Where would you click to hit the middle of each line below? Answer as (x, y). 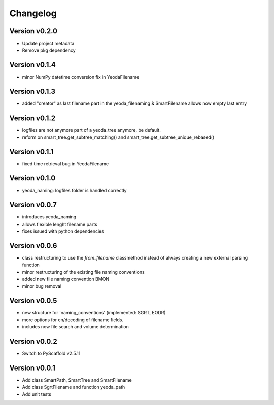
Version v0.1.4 (32, 65)
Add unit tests (37, 394)
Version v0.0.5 (33, 301)
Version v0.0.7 (33, 205)
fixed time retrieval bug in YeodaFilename (65, 164)
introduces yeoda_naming (49, 217)
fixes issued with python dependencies (63, 231)
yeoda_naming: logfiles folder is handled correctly (74, 191)
